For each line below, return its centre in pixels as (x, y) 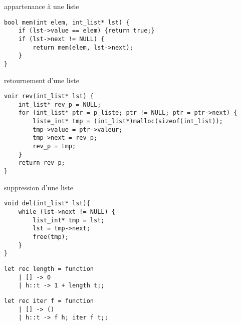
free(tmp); (51, 237)
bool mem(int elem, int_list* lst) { (67, 22)
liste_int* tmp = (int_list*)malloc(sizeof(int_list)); (128, 121)
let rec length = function (49, 269)
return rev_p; (42, 163)
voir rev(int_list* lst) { (49, 96)
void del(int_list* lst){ (47, 204)
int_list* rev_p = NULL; (60, 104)
